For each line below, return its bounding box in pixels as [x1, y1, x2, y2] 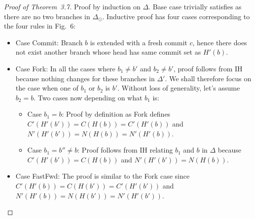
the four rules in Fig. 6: [4, 21, 76, 31]
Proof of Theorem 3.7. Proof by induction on [4, 1, 141, 11]
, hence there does [192, 37, 247, 47]
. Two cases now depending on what [34, 92, 143, 102]
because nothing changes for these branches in [15, 73, 155, 83]
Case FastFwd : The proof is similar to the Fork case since [15, 171, 190, 181]
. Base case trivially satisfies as [148, 1, 242, 11]
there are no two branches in [4, 11, 90, 21]
